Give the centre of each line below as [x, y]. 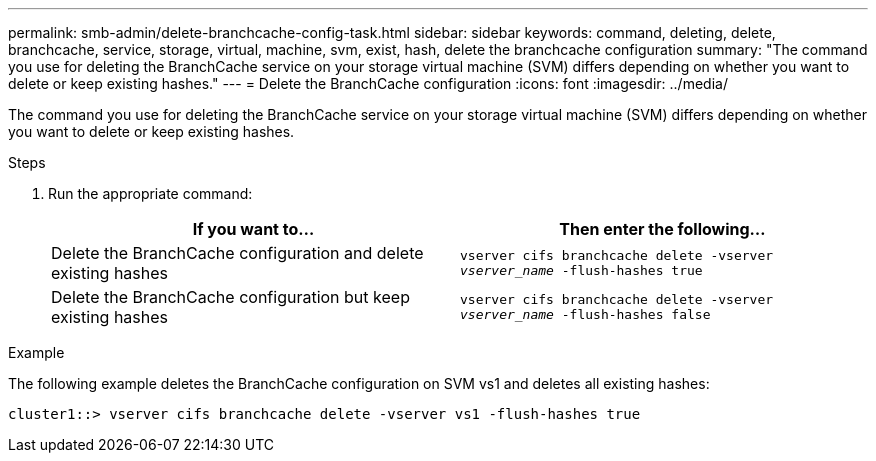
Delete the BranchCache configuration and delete [237, 253]
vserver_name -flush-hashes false [585, 314]
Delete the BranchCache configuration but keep [230, 297]
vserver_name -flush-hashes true [581, 270]
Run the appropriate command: [150, 193]
